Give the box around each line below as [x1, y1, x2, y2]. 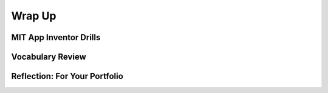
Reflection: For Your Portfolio [11, 71, 124, 81]
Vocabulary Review [11, 52, 86, 62]
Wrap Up [11, 9, 56, 22]
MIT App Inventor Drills [11, 32, 101, 43]
